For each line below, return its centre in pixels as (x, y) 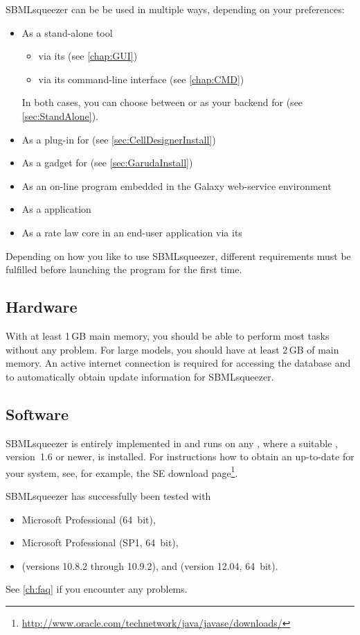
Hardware (42, 307)
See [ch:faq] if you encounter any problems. (97, 589)
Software (37, 414)
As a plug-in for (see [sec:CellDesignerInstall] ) (119, 139)
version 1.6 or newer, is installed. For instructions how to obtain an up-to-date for (180, 456)
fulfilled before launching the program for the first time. (124, 269)
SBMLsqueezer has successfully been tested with (108, 495)
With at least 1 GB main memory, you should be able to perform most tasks (168, 335)
